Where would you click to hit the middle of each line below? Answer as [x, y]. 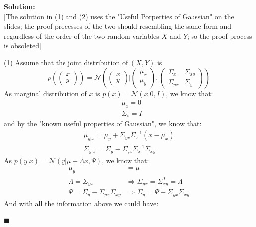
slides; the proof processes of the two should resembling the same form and [118, 26]
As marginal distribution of [45, 93]
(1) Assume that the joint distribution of [66, 62]
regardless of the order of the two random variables [82, 36]
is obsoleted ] [23, 45]
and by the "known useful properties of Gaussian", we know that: [103, 123]
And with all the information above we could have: [81, 203]
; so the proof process [220, 36]
